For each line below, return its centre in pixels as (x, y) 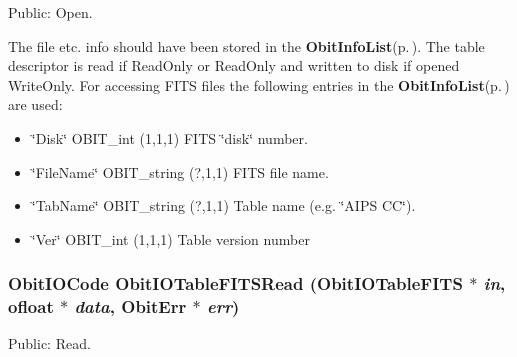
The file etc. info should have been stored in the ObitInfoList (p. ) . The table (246, 45)
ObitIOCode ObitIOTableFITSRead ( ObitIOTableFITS (235, 283)
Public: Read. (49, 343)
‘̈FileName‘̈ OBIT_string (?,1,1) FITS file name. (180, 171)
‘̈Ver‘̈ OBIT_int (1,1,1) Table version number (170, 238)
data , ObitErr (130, 306)
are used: (35, 104)
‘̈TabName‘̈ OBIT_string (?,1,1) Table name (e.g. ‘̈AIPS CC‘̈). (223, 205)
